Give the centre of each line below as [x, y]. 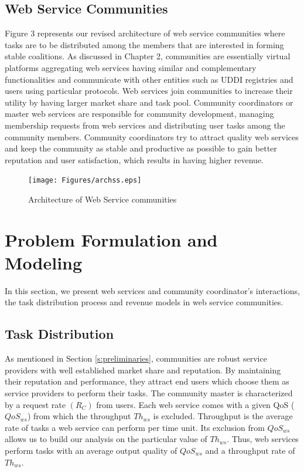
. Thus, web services [263, 439]
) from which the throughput [79, 416]
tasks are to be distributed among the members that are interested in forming [144, 44]
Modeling [44, 262]
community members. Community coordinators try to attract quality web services [152, 136]
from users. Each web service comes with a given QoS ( [195, 404]
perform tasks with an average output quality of [91, 451]
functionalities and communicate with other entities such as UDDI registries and [149, 79]
